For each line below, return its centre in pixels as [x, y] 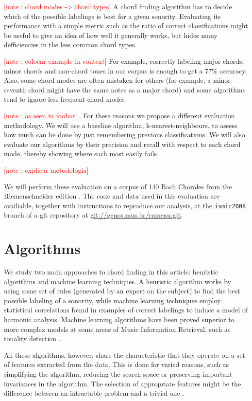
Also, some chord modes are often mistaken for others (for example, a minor [117, 80]
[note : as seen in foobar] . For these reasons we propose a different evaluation [119, 115]
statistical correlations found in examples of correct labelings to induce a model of [126, 310]
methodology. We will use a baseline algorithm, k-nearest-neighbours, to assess [121, 125]
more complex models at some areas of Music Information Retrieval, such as [117, 329]
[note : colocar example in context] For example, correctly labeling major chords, [124, 61]
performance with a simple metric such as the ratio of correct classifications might [126, 26]
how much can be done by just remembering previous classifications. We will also [125, 135]
